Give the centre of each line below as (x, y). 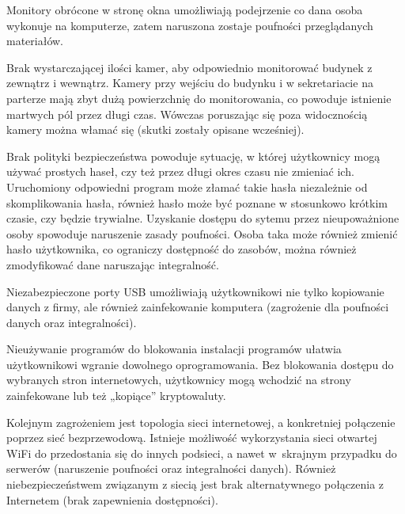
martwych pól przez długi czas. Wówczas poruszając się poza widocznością (187, 114)
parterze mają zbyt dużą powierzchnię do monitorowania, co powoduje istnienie (199, 98)
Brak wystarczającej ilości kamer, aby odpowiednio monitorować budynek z (189, 67)
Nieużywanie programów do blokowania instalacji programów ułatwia (174, 349)
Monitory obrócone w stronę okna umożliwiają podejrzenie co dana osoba (185, 10)
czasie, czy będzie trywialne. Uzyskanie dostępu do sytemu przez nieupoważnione (203, 218)
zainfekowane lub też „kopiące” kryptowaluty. (116, 396)
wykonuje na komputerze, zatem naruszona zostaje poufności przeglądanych (190, 25)
